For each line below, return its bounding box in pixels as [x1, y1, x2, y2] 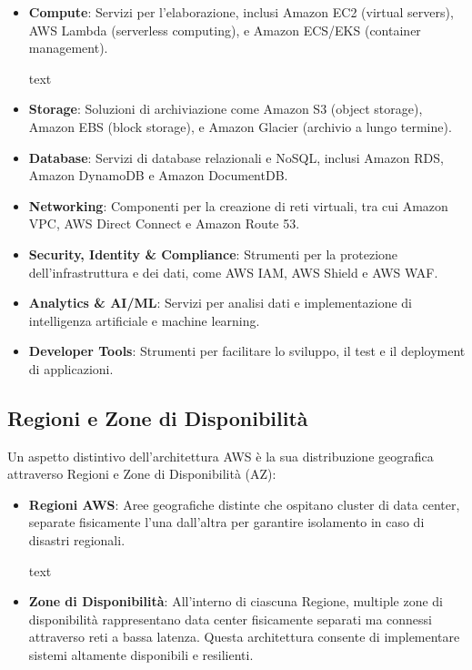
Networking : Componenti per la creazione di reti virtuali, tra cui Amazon [28, 196, 448, 215]
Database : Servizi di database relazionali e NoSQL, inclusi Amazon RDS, [28, 147, 444, 167]
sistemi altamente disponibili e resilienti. [28, 645, 254, 665]
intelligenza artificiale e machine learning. [28, 310, 260, 330]
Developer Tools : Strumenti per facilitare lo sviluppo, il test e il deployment [28, 341, 466, 360]
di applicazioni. [28, 359, 114, 378]
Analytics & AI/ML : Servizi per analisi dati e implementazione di [28, 293, 413, 312]
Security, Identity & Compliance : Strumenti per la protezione [28, 244, 398, 263]
